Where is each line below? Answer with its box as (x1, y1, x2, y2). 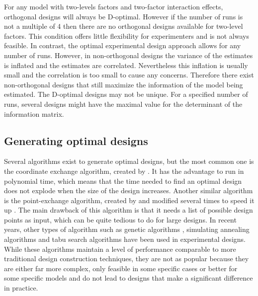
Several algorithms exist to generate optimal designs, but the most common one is (4, 156, 254, 166)
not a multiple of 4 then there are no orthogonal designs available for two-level (4, 21, 243, 31)
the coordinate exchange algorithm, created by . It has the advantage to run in (4, 165, 244, 176)
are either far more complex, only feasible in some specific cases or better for (4, 263, 238, 273)
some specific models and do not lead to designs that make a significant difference (4, 273, 253, 283)
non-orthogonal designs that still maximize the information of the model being (4, 79, 243, 89)
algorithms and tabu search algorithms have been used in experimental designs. (4, 234, 246, 244)
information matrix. (4, 108, 64, 119)
